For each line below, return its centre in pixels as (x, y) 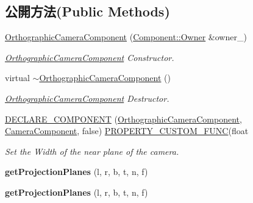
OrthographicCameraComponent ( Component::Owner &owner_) (126, 37)
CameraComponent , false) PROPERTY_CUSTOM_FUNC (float (127, 131)
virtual (17, 78)
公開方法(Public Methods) (87, 11)
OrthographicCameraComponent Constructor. (90, 57)
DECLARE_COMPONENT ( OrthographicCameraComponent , (123, 119)
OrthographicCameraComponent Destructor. (87, 98)
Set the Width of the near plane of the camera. (92, 151)
